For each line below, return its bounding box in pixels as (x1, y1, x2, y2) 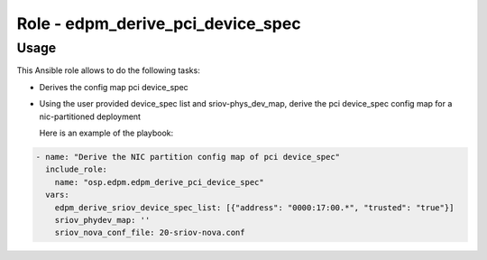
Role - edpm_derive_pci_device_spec (16, 14, 301, 33)
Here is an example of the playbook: (39, 127, 174, 138)
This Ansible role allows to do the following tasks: (16, 65, 200, 76)
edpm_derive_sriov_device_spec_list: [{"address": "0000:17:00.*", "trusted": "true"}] (54, 202, 455, 212)
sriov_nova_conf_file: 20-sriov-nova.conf (54, 227, 245, 238)
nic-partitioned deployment (39, 111, 142, 122)
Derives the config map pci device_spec (39, 81, 188, 92)
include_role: (45, 164, 108, 175)
